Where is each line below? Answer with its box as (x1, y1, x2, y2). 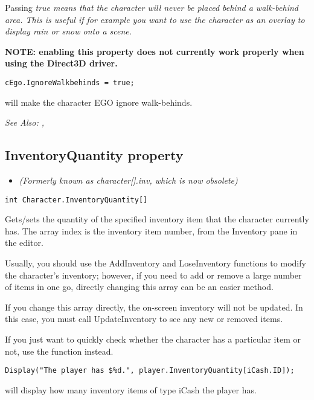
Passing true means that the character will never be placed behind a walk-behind (5, 1, 298, 13)
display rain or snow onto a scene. (5, 25, 132, 37)
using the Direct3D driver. (5, 57, 118, 69)
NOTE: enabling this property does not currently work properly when (5, 45, 304, 57)
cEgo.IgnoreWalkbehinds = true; (5, 78, 135, 87)
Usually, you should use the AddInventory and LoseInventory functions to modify (5, 257, 306, 269)
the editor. (5, 236, 43, 249)
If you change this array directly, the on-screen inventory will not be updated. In (5, 300, 303, 313)
